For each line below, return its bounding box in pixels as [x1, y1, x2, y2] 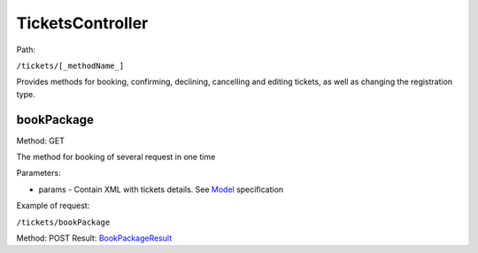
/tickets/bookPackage [16, 217, 111, 227]
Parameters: [16, 168, 61, 179]
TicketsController [16, 13, 149, 33]
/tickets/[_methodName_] [16, 60, 124, 71]
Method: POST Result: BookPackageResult [16, 233, 173, 243]
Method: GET [16, 135, 66, 146]
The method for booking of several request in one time [16, 151, 216, 163]
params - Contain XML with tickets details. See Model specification [38, 184, 284, 195]
